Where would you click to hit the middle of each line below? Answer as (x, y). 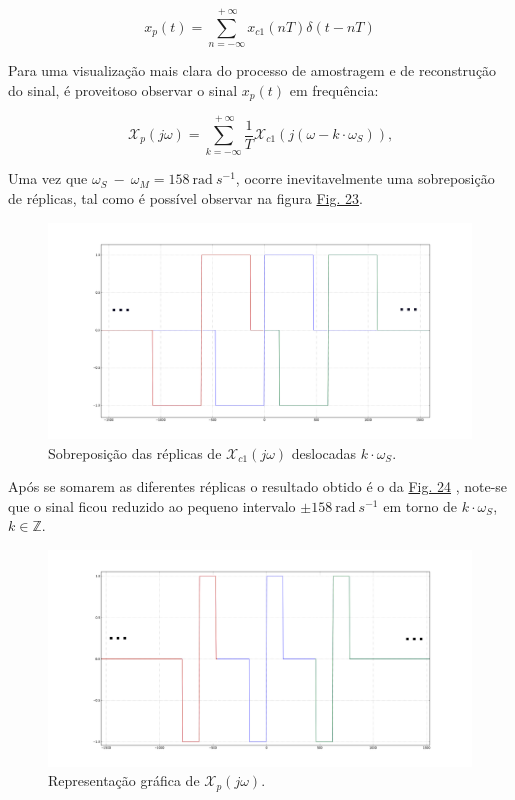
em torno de (420, 505)
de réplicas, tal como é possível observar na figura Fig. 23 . (185, 197)
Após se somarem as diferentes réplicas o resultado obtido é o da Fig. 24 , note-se (258, 486)
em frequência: (334, 89)
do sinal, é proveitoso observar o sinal (123, 89)
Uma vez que (48, 178)
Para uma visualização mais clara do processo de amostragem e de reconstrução (252, 70)
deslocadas (324, 452)
